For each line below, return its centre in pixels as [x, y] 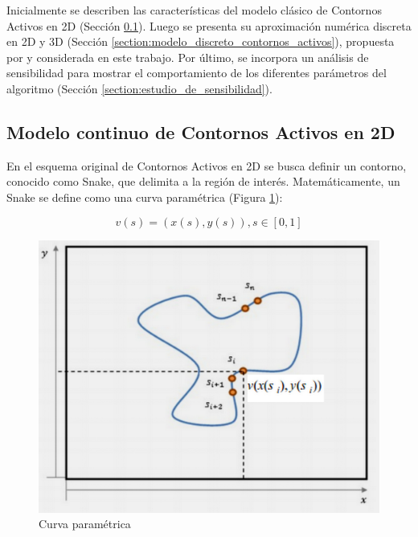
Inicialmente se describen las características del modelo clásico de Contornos [194, 10]
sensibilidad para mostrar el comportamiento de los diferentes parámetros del [197, 73]
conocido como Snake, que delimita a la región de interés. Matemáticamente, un [203, 181]
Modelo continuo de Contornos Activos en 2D [201, 131]
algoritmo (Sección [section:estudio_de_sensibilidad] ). [139, 88]
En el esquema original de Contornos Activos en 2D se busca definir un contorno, [207, 165]
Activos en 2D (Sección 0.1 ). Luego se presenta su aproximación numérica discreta [209, 25]
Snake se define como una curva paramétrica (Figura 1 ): [145, 197]
